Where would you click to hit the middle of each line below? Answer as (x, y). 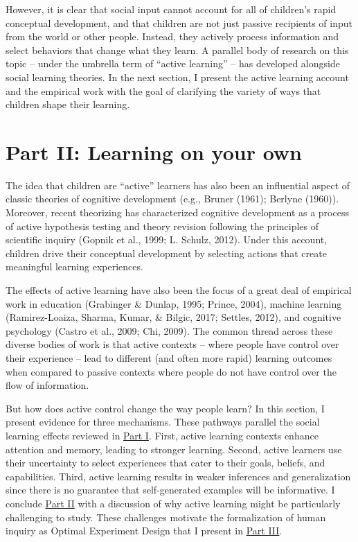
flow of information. (47, 385)
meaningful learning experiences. (74, 266)
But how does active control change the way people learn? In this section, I (165, 408)
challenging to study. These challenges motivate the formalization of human (166, 517)
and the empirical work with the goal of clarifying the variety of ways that (163, 90)
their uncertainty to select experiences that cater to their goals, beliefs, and (165, 463)
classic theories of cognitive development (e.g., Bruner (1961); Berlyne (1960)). (172, 199)
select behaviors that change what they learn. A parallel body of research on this (177, 50)
